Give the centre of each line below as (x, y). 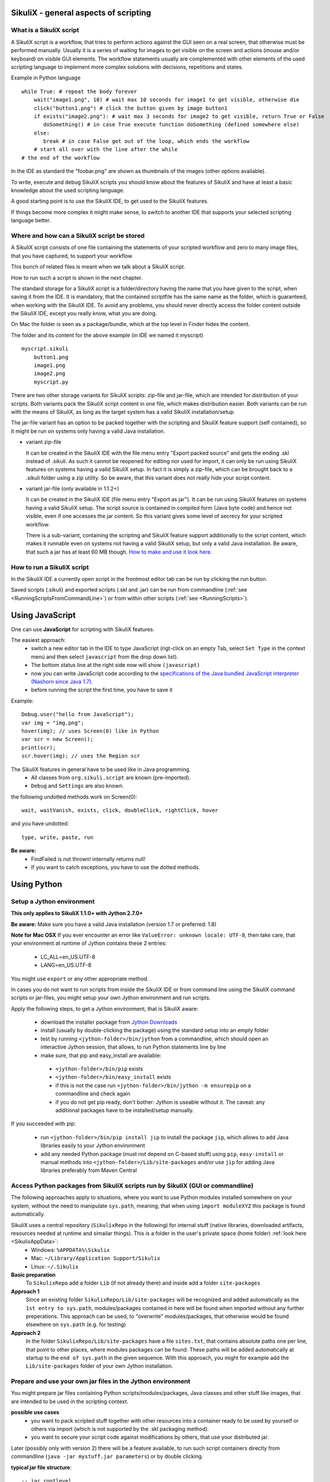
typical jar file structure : (41, 1467)
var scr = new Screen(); (57, 739)
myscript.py (51, 382)
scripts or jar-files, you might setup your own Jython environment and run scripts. (111, 998)
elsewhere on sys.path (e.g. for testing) (76, 1324)
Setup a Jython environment (53, 901)
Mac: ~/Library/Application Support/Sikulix (96, 1258)
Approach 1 (25, 1291)
